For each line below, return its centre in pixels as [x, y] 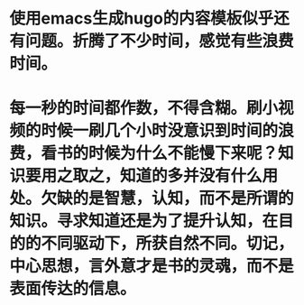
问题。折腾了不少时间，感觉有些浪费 [160, 41]
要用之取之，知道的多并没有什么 [144, 176]
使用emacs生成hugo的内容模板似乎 [142, 18]
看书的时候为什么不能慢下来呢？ [160, 153]
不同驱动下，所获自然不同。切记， [168, 244]
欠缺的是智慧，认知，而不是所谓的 [168, 199]
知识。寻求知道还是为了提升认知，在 [144, 221]
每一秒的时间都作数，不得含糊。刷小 [144, 108]
